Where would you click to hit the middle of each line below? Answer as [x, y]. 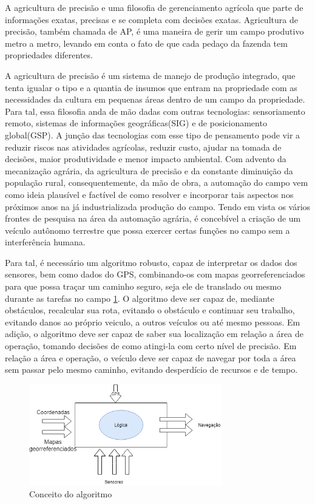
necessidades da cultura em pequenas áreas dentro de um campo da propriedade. [155, 99]
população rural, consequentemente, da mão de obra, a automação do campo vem [157, 182]
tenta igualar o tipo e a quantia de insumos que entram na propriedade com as [151, 87]
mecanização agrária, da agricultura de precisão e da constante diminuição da [149, 170]
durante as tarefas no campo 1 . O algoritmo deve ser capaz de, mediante [140, 298]
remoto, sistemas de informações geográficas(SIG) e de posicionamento [136, 123]
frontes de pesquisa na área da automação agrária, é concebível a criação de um [153, 218]
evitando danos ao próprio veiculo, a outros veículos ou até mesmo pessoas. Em [153, 322]
